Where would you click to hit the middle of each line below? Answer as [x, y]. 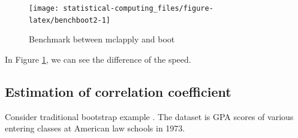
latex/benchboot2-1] [70, 20]
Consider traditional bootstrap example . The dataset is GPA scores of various [149, 116]
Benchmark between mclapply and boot [102, 39]
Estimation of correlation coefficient [118, 91]
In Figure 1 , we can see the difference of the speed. [98, 59]
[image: [44, 8]
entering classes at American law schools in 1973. [95, 128]
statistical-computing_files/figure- [138, 8]
